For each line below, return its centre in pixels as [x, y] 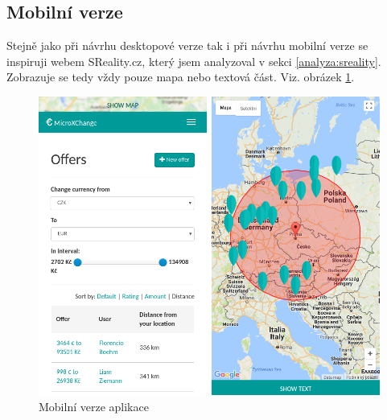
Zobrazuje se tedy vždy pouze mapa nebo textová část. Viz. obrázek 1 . [181, 77]
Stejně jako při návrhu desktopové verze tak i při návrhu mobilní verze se [187, 45]
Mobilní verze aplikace [94, 407]
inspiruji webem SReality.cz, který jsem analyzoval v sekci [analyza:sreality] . [194, 61]
